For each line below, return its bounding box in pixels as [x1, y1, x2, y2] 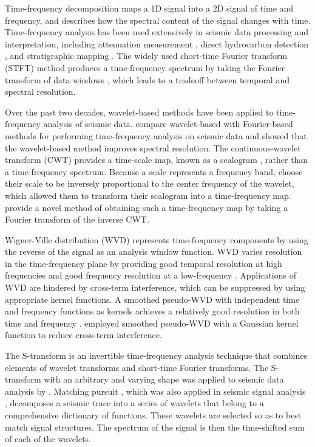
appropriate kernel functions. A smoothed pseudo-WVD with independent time [5, 293, 300, 305]
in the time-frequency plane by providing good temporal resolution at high [5, 257, 282, 269]
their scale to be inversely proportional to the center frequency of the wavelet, [5, 177, 294, 190]
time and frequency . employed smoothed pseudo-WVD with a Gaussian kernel [5, 316, 299, 329]
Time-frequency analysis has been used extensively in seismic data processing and [5, 26, 309, 38]
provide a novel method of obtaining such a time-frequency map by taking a [5, 201, 288, 213]
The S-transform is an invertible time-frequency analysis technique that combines [5, 349, 307, 362]
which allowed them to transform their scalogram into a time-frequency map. [5, 189, 291, 201]
